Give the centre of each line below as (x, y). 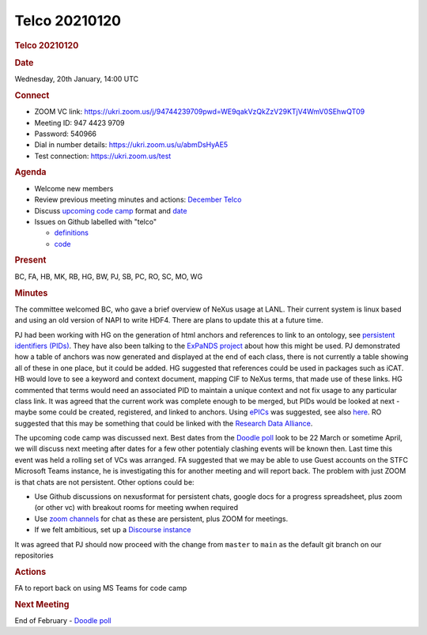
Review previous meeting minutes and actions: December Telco (138, 200)
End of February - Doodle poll (63, 621)
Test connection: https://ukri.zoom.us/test (103, 156)
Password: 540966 (65, 134)
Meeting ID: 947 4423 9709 (79, 123)
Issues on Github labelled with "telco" (96, 221)
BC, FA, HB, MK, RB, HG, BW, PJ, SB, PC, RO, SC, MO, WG (109, 276)
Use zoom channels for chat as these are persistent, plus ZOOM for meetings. (161, 519)
